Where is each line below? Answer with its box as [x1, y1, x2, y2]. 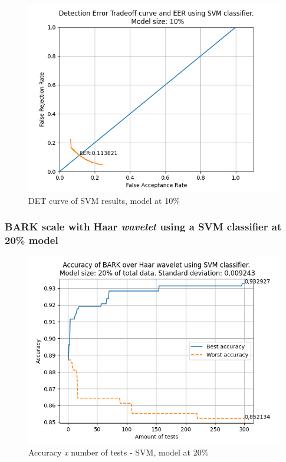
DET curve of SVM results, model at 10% [28, 194, 180, 206]
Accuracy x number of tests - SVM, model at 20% [28, 445, 209, 458]
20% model [5, 233, 58, 247]
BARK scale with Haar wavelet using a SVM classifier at [5, 219, 282, 234]
